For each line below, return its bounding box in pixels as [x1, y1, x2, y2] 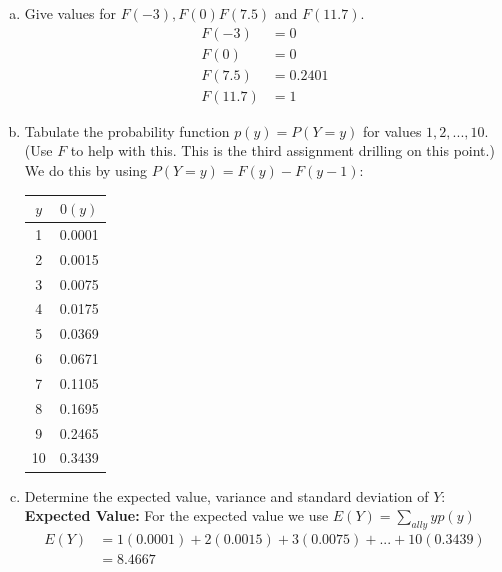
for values [362, 120, 422, 141]
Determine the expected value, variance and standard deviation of [24, 485, 429, 506]
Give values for [24, 3, 117, 23]
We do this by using [24, 159, 148, 180]
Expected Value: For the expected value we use [24, 505, 329, 526]
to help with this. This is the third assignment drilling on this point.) [70, 140, 495, 161]
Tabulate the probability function [24, 120, 230, 141]
